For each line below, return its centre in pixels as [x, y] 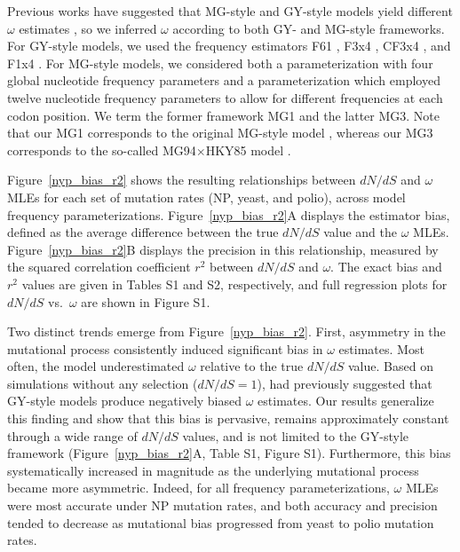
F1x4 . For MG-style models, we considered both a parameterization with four [220, 63]
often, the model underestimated [96, 366]
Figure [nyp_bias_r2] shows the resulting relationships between [182, 180]
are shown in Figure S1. [146, 301]
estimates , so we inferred [88, 28]
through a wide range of [72, 435]
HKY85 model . [248, 150]
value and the [360, 232]
